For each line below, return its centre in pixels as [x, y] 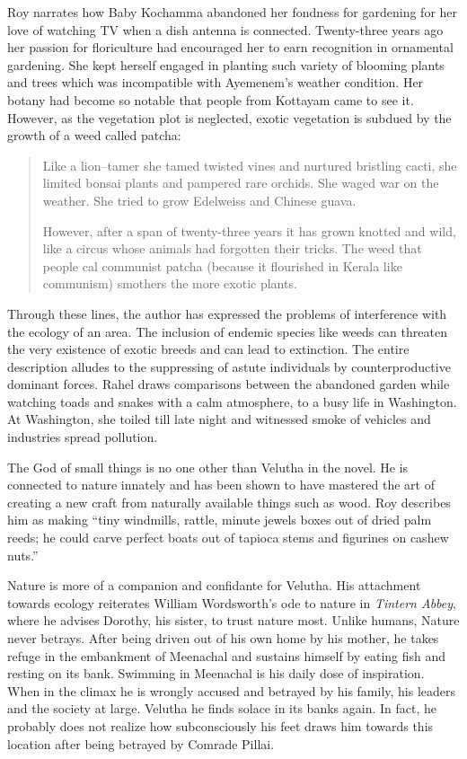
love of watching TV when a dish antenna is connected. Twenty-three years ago [225, 29]
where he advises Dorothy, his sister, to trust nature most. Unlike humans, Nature [233, 620]
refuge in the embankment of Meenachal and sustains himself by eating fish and [227, 655]
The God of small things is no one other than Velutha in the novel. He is [208, 467]
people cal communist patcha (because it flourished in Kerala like [222, 265]
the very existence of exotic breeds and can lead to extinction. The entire [208, 349]
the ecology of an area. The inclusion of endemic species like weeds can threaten [227, 331]
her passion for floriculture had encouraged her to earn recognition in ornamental [230, 47]
